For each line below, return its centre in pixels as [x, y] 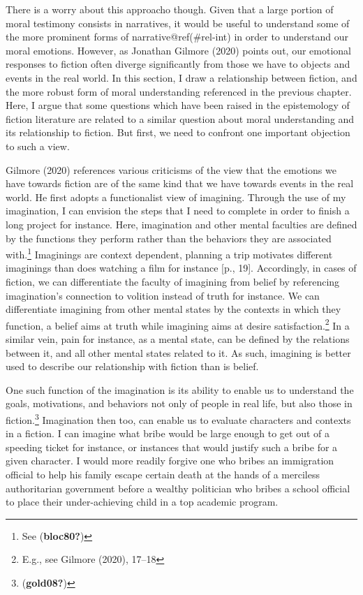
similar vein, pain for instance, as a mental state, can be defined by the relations [178, 338]
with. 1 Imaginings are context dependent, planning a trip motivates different [169, 253]
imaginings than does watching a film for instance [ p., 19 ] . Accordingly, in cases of [181, 268]
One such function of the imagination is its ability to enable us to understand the [180, 389]
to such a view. [38, 146]
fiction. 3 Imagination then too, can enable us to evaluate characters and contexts [178, 418]
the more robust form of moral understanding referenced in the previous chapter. [179, 91]
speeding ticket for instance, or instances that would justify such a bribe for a [172, 447]
